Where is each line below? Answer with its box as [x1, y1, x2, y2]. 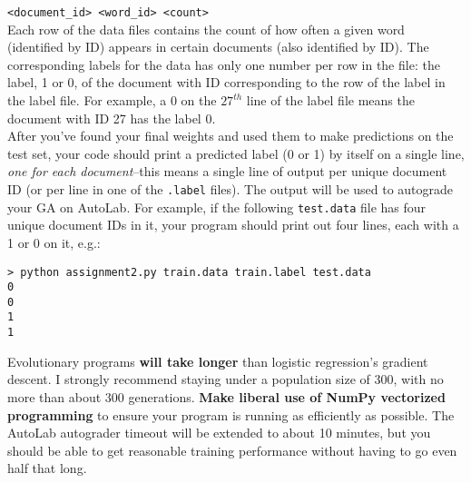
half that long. [7, 458, 87, 478]
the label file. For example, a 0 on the [7, 91, 217, 110]
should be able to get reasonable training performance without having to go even [7, 440, 457, 459]
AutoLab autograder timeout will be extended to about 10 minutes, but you [7, 423, 431, 442]
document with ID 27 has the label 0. [7, 108, 216, 127]
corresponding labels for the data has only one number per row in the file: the [7, 54, 440, 74]
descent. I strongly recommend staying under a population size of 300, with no [7, 370, 444, 389]
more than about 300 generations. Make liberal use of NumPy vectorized [7, 387, 446, 406]
